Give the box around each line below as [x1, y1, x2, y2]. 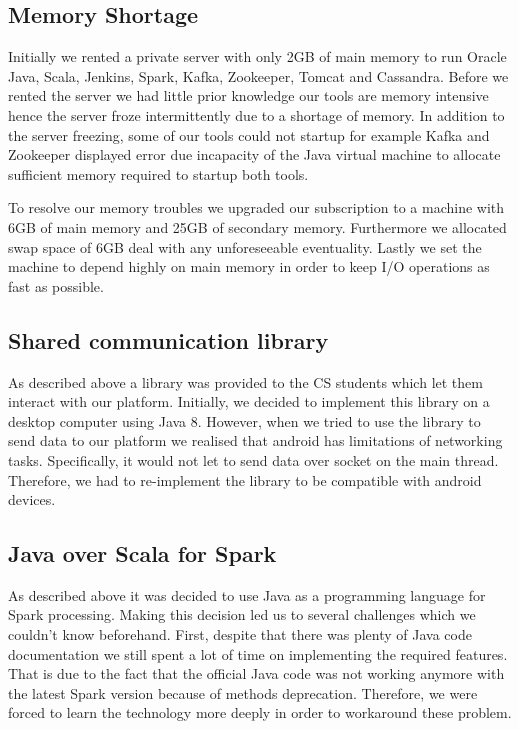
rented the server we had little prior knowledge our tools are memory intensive [8, 85, 489, 106]
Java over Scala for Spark [8, 538, 277, 569]
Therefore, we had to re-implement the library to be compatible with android [8, 469, 482, 490]
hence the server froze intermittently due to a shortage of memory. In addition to [8, 104, 505, 125]
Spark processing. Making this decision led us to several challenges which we [8, 604, 476, 625]
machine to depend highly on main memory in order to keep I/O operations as [8, 256, 490, 277]
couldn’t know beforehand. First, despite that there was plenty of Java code [8, 624, 472, 645]
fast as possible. [8, 275, 104, 296]
